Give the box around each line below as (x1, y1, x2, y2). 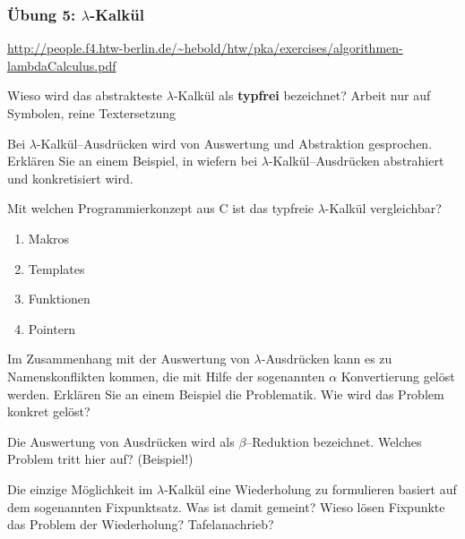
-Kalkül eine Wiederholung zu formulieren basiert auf (164, 479, 457, 498)
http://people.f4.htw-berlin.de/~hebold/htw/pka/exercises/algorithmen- (7, 38, 403, 57)
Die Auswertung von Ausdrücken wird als (7, 432, 235, 450)
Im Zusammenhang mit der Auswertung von (7, 349, 250, 368)
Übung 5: (7, 3, 76, 25)
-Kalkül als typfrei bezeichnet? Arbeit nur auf (173, 86, 431, 105)
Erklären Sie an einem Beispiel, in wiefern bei (7, 151, 258, 170)
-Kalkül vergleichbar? (324, 199, 442, 218)
